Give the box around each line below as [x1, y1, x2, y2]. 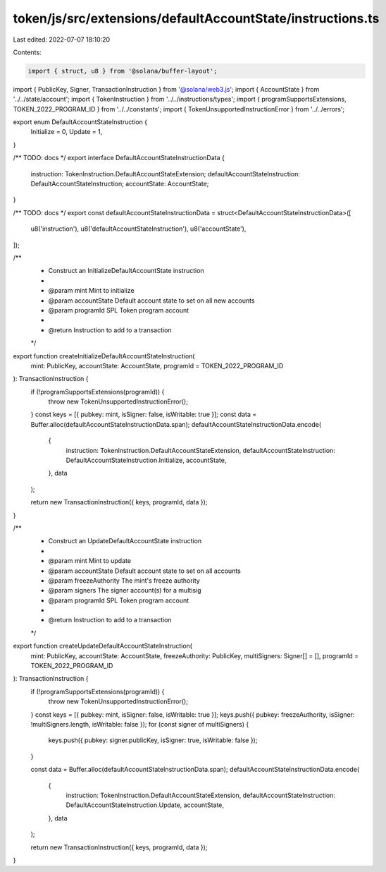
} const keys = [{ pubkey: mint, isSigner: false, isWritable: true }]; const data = [30, 410, 257, 419]
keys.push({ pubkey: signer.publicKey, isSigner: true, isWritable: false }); [48, 736, 258, 744]
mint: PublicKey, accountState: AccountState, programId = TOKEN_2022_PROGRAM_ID [30, 361, 284, 370]
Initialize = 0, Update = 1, [30, 128, 103, 136]
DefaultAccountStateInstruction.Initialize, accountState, [66, 456, 227, 465]
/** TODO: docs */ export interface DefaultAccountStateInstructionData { [13, 154, 225, 162]
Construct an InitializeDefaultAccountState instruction [48, 267, 204, 275]
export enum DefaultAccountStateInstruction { [13, 118, 148, 126]
